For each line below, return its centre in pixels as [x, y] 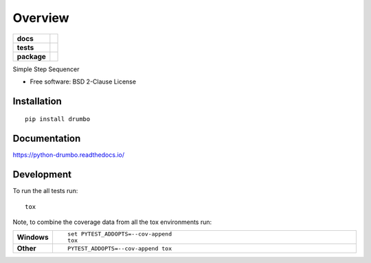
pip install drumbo [58, 119]
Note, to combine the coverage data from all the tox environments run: [112, 222]
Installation [37, 101]
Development [42, 175]
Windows [33, 238]
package [31, 56]
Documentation [47, 139]
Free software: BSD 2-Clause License [83, 82]
